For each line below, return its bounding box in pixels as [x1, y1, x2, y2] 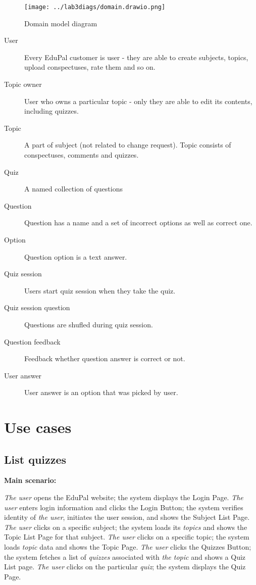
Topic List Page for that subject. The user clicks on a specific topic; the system [4, 531, 249, 542]
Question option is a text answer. [24, 251, 127, 262]
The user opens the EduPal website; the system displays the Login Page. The [4, 492, 243, 503]
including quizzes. [24, 106, 79, 116]
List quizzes [4, 451, 67, 467]
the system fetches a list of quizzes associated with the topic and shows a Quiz [4, 551, 246, 562]
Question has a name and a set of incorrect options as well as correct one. [24, 217, 252, 228]
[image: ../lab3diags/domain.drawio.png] [24, 4, 166, 11]
